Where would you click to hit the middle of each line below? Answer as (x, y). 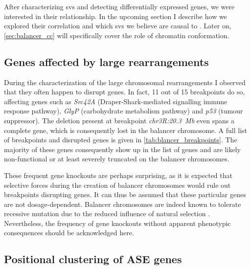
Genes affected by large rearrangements (106, 61)
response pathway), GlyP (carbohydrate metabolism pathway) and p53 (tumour (124, 111)
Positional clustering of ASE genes (93, 259)
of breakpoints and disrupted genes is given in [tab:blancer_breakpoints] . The (121, 140)
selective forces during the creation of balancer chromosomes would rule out (117, 185)
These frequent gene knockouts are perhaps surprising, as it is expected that (118, 175)
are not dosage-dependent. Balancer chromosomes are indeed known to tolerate (123, 204)
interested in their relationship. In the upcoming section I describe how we (115, 16)
